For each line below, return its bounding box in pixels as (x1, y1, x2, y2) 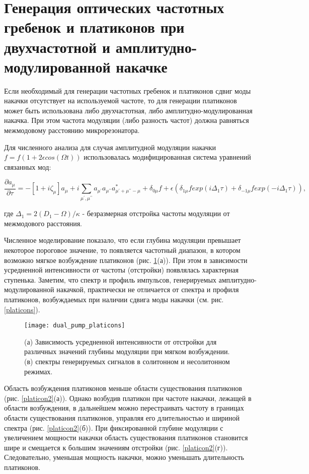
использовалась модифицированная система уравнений (84, 152, 251, 162)
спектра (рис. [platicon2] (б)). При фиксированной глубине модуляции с (4, 422, 223, 433)
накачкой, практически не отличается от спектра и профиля (56, 284, 239, 295)
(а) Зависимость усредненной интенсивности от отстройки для (24, 336, 217, 347)
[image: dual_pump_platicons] (24, 322, 125, 329)
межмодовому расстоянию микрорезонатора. (4, 125, 140, 136)
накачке (116, 56, 168, 77)
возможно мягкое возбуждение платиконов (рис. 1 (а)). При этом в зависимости (4, 254, 248, 265)
